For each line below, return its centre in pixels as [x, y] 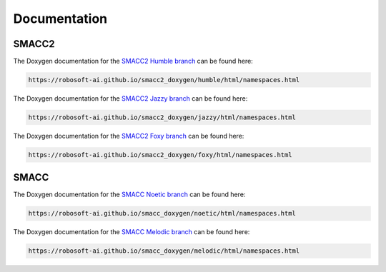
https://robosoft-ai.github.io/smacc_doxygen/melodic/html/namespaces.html [164, 251]
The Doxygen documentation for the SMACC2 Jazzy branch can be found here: [130, 99]
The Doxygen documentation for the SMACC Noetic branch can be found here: [129, 195]
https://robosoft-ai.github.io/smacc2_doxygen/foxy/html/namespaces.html [160, 155]
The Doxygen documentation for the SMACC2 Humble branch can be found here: [133, 61]
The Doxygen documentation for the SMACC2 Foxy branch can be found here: [129, 136]
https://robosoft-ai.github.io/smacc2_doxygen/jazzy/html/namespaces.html [162, 117]
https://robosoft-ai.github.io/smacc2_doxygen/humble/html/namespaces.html [164, 80]
